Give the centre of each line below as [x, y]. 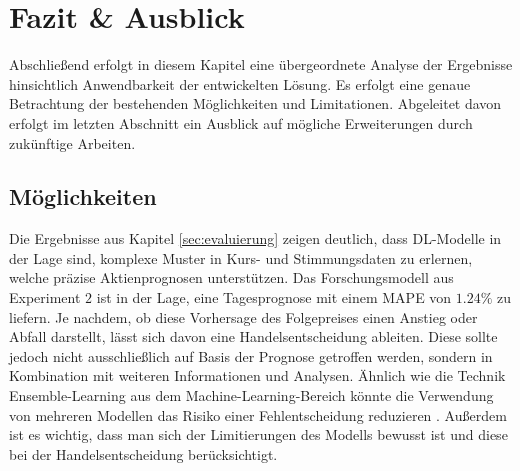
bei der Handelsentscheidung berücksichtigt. [143, 453]
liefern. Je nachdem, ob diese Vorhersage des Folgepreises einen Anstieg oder [243, 316]
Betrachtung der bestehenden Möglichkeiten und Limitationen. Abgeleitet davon [255, 103]
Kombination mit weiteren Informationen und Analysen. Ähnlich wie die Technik [257, 375]
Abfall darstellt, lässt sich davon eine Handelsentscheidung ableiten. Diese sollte [253, 336]
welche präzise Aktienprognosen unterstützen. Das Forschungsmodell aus [231, 277]
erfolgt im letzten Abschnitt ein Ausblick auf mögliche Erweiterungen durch [241, 122]
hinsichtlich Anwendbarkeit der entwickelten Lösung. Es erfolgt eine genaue [240, 83]
